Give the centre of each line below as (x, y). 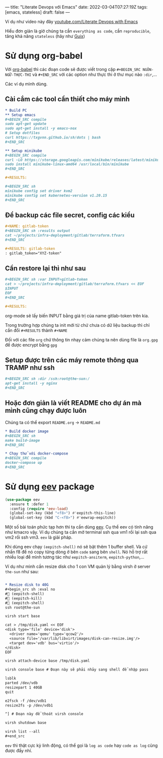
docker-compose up (24, 463)
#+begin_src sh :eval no (30, 590)
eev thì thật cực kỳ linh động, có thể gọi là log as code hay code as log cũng (81, 745)
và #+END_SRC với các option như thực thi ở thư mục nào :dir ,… (95, 74)
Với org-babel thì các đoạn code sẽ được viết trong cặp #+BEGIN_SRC (73, 69)
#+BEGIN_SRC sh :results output (38, 231)
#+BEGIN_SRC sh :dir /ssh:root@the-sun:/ (48, 379)
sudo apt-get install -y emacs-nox (41, 128)
